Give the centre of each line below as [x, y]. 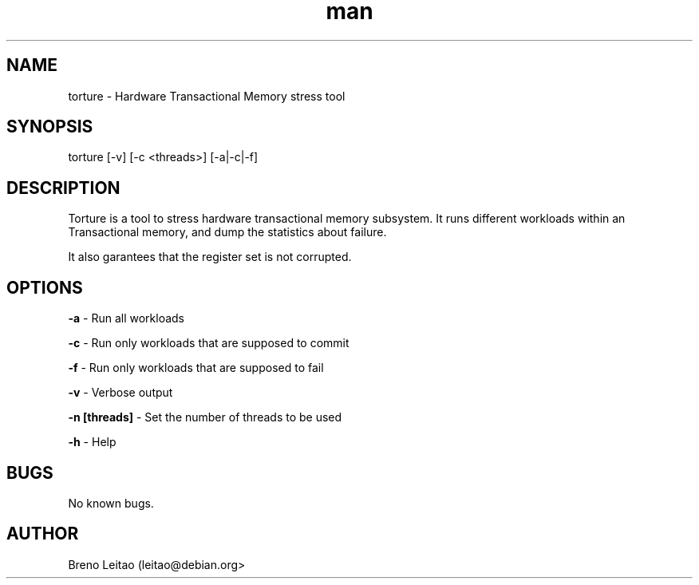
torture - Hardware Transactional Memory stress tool [207, 96]
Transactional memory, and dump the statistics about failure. [227, 232]
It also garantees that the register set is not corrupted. [210, 257]
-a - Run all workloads [126, 318]
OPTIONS [45, 287]
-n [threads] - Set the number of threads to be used [205, 417]
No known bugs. [111, 503]
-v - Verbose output [120, 393]
